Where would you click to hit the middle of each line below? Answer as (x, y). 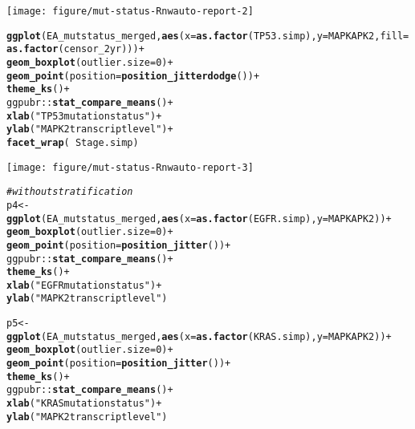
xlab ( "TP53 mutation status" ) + (84, 116)
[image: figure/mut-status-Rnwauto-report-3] (130, 167)
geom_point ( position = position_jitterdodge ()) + (133, 76)
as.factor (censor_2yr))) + (75, 49)
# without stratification (70, 192)
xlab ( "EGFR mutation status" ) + (84, 285)
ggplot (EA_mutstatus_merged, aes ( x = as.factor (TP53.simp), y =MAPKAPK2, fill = (208, 36)
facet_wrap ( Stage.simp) (73, 142)
